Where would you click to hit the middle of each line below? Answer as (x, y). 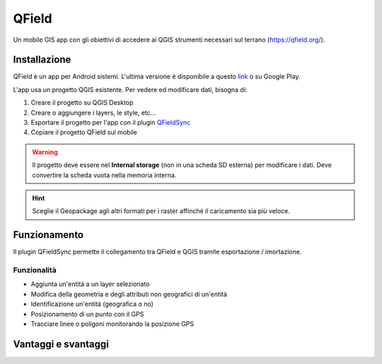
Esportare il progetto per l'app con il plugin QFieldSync (111, 123)
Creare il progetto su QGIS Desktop (82, 103)
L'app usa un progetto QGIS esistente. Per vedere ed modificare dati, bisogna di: (130, 89)
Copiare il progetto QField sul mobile (84, 132)
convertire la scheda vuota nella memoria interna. (104, 175)
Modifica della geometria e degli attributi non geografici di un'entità (129, 294)
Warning (45, 152)
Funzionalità (35, 271)
